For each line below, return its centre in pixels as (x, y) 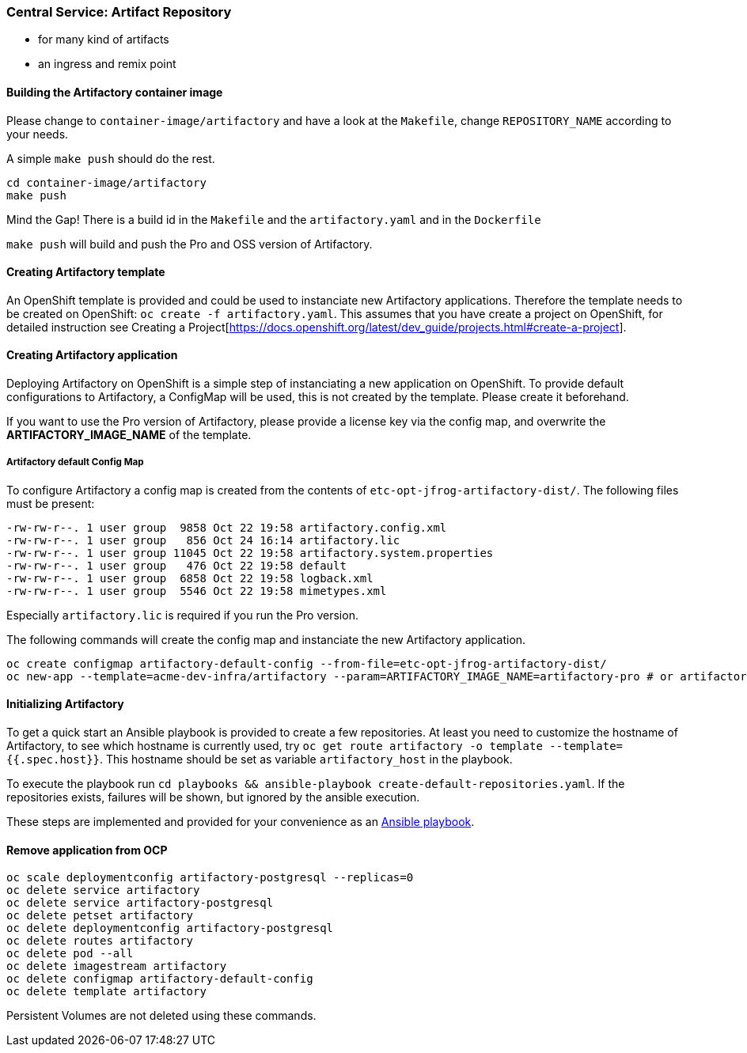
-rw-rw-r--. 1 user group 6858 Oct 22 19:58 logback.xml (190, 578)
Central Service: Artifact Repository (119, 12)
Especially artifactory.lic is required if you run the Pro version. (182, 615)
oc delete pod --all (70, 954)
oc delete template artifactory (106, 992)
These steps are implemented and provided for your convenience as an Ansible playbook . (241, 822)
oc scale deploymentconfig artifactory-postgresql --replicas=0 (210, 878)
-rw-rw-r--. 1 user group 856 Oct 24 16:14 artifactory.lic (203, 540)
